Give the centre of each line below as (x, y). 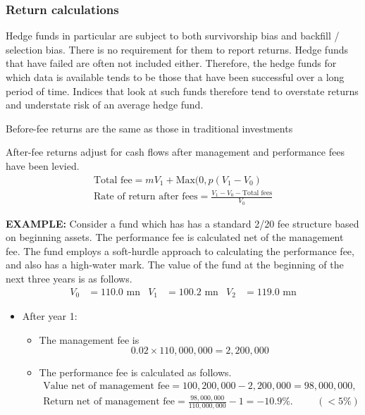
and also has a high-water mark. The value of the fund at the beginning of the (175, 265)
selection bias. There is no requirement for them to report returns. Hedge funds (177, 49)
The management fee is (89, 339)
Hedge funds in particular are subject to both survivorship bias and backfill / (173, 36)
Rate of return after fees (146, 197)
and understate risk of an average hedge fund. (105, 105)
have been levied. (43, 165)
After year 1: (50, 316)
